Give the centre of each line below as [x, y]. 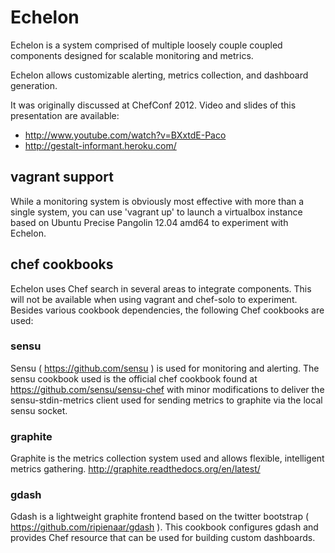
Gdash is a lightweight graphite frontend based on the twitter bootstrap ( [160, 517]
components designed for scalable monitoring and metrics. [132, 55]
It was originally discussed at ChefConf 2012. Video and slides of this [153, 105]
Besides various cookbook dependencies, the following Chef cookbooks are [167, 310]
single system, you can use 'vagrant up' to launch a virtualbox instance [156, 212]
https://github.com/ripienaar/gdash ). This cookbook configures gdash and [164, 527]
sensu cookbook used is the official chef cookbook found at [134, 378]
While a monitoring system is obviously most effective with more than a [157, 201]
